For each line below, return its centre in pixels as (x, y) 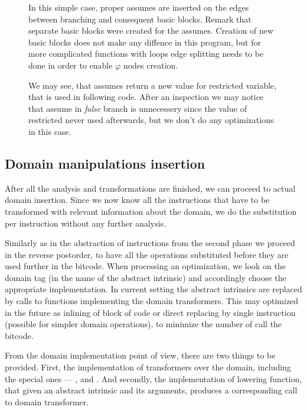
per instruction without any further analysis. (86, 223)
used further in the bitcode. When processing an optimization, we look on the (145, 266)
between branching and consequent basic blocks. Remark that (140, 19)
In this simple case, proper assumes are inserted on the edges (139, 7)
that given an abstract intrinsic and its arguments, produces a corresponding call (151, 390)
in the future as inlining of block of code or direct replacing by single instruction (150, 312)
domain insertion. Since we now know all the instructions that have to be (137, 200)
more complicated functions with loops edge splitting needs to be (146, 54)
